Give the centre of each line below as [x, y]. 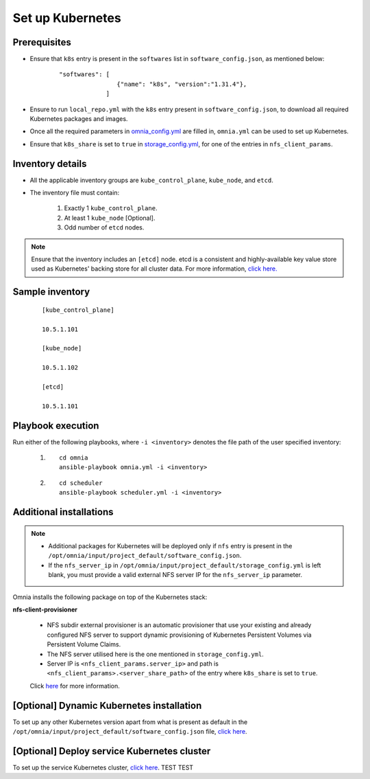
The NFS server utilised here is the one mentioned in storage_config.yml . [155, 654]
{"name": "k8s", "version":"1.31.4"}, [182, 84]
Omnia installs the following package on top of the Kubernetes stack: [110, 597]
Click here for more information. [75, 686]
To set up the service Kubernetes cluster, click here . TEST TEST [103, 767]
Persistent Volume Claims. [84, 644]
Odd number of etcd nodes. [104, 227]
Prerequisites [42, 42]
